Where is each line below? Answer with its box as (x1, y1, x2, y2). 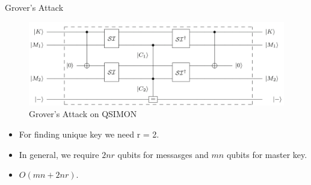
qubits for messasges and (117, 148, 209, 160)
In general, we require (19, 148, 99, 160)
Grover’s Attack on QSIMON (29, 108, 137, 120)
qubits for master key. (226, 148, 307, 160)
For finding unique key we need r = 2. (19, 127, 159, 140)
